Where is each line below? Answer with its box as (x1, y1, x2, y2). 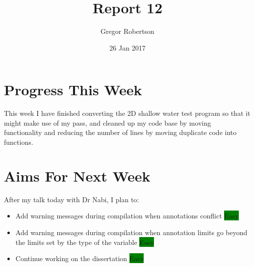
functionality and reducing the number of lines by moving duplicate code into (4, 127, 237, 137)
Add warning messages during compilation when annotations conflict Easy (15, 211, 239, 221)
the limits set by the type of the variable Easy (15, 237, 154, 247)
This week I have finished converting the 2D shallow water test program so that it (4, 108, 251, 118)
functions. (4, 137, 33, 147)
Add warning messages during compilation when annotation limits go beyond (15, 227, 248, 237)
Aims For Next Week (4, 165, 151, 186)
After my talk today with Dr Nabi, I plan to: (4, 194, 139, 204)
